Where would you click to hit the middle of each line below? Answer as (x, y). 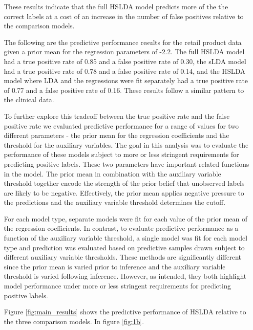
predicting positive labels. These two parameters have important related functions (126, 164)
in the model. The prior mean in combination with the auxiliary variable (113, 173)
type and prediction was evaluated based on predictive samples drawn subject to (124, 247)
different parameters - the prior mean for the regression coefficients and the (116, 135)
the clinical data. (29, 99)
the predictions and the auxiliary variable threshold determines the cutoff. (115, 202)
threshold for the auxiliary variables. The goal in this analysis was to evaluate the (126, 144)
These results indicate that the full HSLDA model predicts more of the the (116, 6)
